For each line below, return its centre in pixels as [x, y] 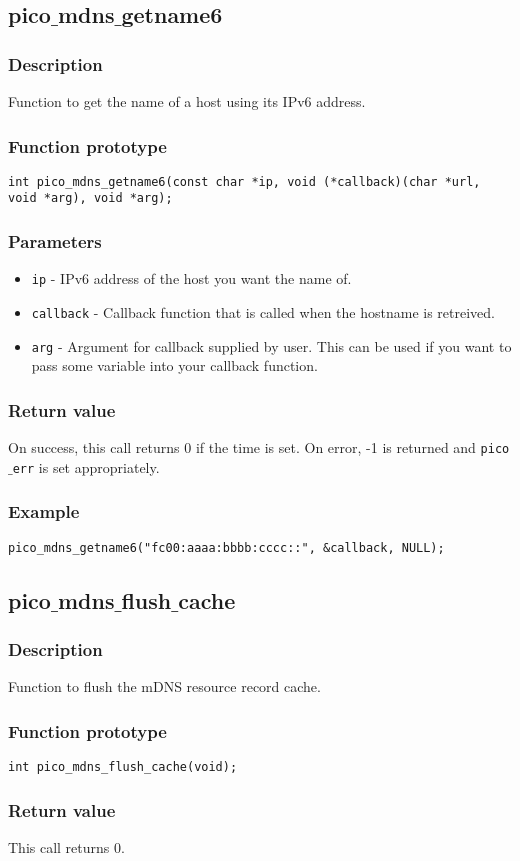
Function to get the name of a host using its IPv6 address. [187, 101]
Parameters [55, 241]
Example [44, 511]
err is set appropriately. [86, 466]
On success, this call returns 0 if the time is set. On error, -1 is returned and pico [259, 447]
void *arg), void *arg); [90, 198]
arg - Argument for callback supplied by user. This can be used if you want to [271, 345]
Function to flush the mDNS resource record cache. [164, 686]
